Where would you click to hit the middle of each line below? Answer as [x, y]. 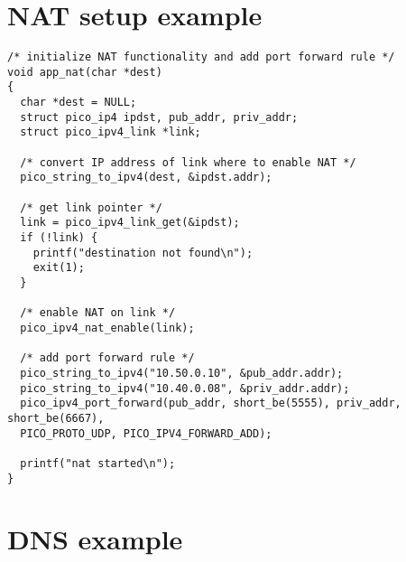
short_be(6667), [56, 418]
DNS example [95, 539]
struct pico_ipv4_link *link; [111, 132]
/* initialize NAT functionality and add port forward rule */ [201, 57]
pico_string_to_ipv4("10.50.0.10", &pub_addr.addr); [182, 373]
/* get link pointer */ [91, 207]
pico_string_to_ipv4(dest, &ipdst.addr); [146, 178]
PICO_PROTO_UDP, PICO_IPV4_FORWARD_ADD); [146, 433]
